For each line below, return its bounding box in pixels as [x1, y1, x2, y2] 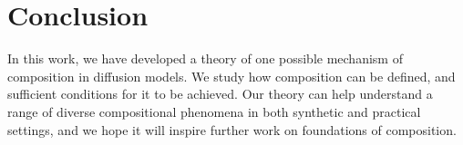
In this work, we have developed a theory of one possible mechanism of [7, 49, 403, 68]
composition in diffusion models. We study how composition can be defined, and [7, 66, 456, 85]
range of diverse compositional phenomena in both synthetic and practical [7, 101, 421, 121]
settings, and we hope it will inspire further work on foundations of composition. [7, 120, 457, 139]
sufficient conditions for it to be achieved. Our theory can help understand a [7, 84, 433, 103]
